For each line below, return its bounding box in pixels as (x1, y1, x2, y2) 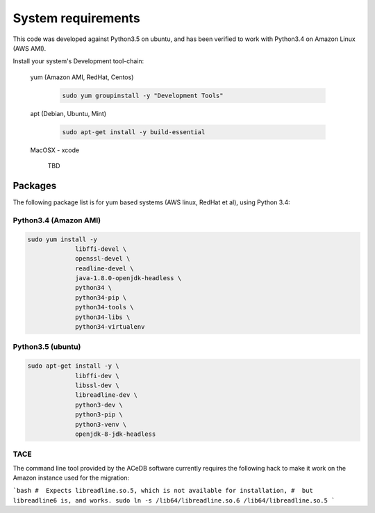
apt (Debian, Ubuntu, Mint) (30, 109, 107, 117)
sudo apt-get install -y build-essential (62, 128, 206, 136)
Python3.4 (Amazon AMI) (12, 215, 101, 225)
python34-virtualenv (75, 323, 145, 331)
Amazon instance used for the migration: (12, 473, 130, 482)
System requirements (12, 10, 140, 26)
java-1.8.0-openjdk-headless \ (75, 275, 182, 282)
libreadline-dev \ (75, 391, 138, 399)
